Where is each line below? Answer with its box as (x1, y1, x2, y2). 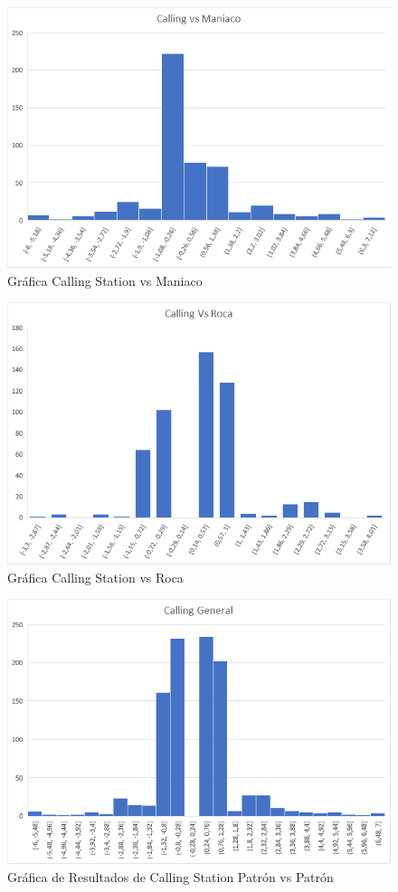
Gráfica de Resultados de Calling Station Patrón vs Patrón (7, 867, 334, 886)
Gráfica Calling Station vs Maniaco (7, 270, 203, 289)
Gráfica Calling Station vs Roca (7, 567, 184, 586)
